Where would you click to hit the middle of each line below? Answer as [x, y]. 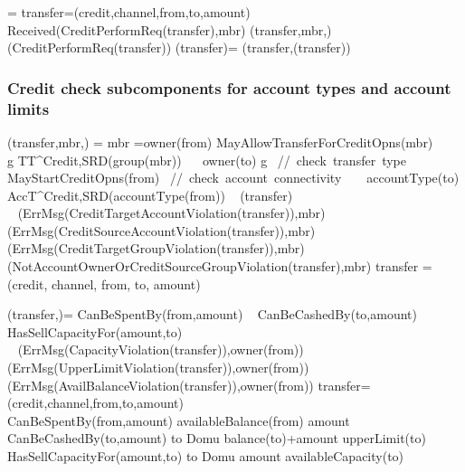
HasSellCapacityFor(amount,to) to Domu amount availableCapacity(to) [206, 456]
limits [28, 108]
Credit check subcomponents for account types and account [229, 87]
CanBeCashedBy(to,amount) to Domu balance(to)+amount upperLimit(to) [217, 438]
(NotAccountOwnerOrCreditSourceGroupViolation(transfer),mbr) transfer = [220, 266]
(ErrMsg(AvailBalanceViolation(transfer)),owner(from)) [161, 385]
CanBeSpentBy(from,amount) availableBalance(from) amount [179, 420]
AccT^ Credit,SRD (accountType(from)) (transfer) [150, 195]
